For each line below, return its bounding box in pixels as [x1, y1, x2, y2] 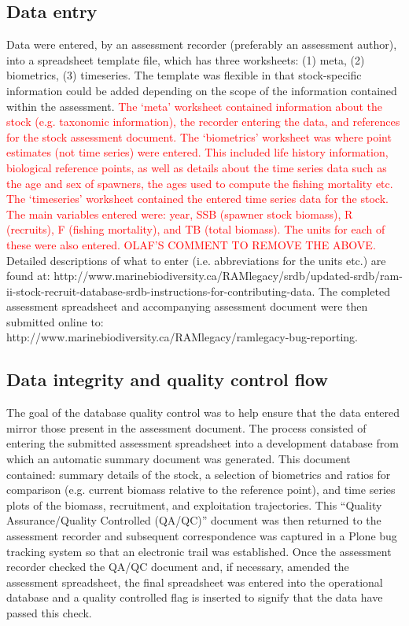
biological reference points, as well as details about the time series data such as [6, 159, 387, 175]
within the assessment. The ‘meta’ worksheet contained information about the [6, 98, 383, 114]
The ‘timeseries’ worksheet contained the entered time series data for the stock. [6, 190, 389, 207]
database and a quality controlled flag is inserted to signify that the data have [6, 589, 383, 606]
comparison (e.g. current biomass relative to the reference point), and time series [6, 481, 396, 498]
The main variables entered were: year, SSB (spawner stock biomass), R [6, 205, 353, 222]
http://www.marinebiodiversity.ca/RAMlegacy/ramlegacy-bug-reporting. [6, 329, 358, 345]
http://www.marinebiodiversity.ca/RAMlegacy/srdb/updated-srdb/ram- [53, 267, 403, 284]
